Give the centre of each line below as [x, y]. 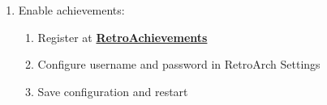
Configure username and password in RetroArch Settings [179, 64]
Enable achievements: [71, 10]
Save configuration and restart [113, 91]
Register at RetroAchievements [123, 37]
